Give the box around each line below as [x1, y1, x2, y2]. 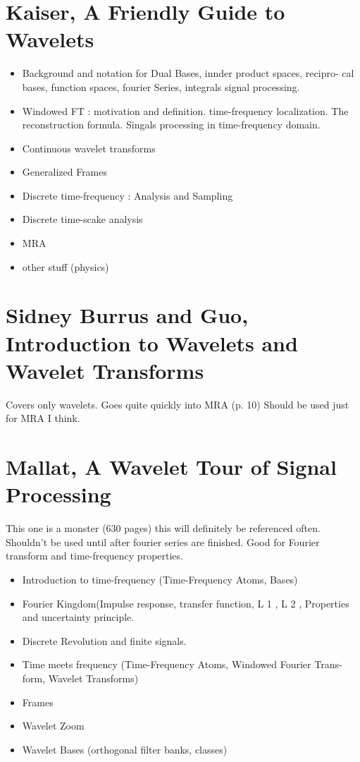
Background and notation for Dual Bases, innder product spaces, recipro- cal [22, 66, 354, 80]
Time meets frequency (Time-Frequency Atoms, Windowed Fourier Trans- [22, 657, 342, 672]
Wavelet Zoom [22, 718, 85, 733]
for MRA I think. [6, 411, 80, 425]
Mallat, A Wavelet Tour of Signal [6, 452, 337, 481]
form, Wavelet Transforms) [22, 671, 139, 685]
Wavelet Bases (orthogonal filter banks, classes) [22, 742, 228, 756]
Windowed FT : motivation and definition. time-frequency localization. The [22, 103, 349, 118]
